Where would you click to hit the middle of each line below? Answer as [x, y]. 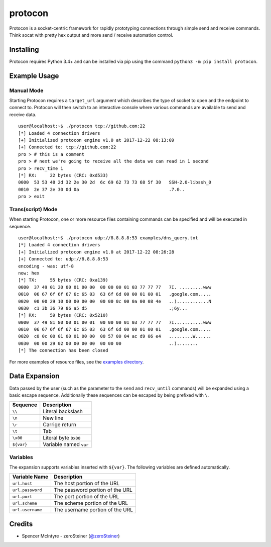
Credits [21, 524]
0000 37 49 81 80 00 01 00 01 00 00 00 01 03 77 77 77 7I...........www [115, 322]
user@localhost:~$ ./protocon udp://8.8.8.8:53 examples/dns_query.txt [108, 238]
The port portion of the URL [87, 497]
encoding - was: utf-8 [46, 266]
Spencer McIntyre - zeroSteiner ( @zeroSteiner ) [71, 536]
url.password [27, 490]
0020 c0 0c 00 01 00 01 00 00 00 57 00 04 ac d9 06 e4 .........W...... [115, 336]
